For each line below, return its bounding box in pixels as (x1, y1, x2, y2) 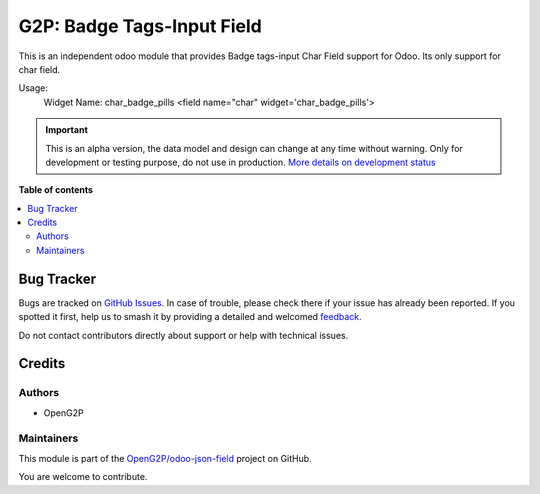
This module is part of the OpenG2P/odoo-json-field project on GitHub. (18, 452, 312, 464)
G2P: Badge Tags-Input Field (18, 15, 262, 37)
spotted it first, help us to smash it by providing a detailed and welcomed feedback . (18, 311, 362, 323)
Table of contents (18, 184, 94, 196)
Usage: (18, 82, 49, 94)
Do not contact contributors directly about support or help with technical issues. (18, 329, 349, 341)
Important (45, 124, 89, 136)
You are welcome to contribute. (18, 471, 148, 483)
